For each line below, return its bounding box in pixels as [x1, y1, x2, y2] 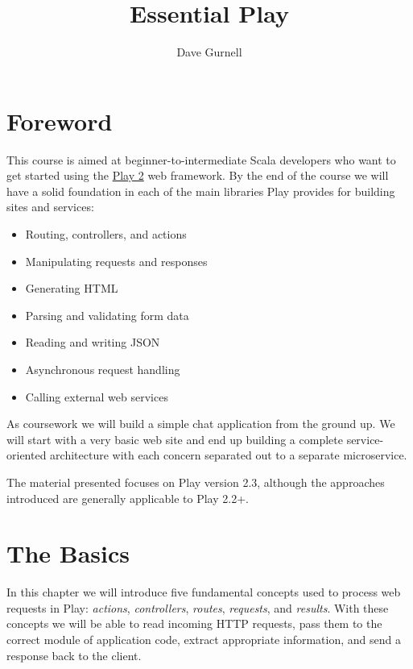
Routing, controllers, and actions [25, 226, 187, 243]
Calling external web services [25, 388, 168, 405]
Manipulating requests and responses [25, 252, 208, 269]
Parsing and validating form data [25, 306, 189, 323]
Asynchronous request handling [25, 361, 180, 377]
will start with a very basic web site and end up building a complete [6, 430, 343, 447]
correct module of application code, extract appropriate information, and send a [6, 631, 401, 648]
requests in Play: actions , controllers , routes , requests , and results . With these [6, 599, 389, 616]
